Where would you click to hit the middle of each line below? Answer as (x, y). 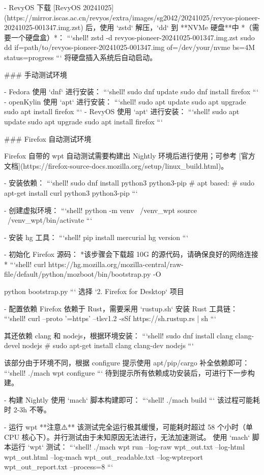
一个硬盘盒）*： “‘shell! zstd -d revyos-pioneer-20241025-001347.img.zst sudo (133, 37)
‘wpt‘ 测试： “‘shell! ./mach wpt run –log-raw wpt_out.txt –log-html (136, 447)
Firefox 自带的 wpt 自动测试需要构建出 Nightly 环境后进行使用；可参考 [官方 (130, 156)
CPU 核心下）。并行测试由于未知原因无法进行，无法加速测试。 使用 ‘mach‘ (127, 437)
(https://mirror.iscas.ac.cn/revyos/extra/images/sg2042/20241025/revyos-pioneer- (132, 17)
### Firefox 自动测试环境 (48, 138)
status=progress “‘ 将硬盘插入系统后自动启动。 (81, 57)
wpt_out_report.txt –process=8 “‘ (59, 467)
